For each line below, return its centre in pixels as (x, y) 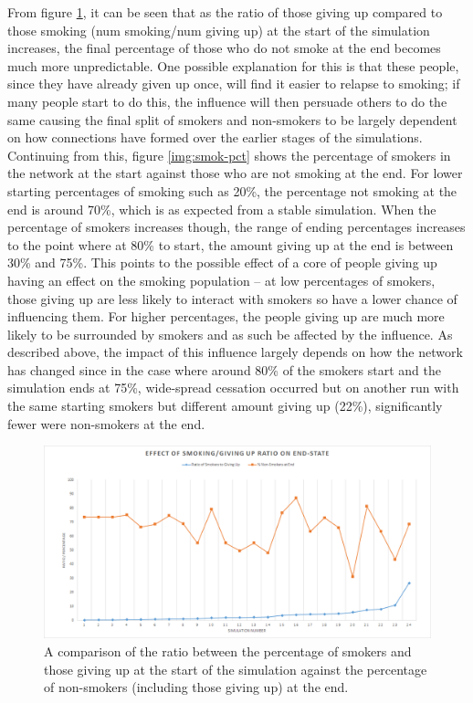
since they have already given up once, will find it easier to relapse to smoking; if (234, 84)
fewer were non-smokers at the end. (106, 423)
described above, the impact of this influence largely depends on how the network (235, 352)
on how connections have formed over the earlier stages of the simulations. (215, 137)
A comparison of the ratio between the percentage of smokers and (228, 651)
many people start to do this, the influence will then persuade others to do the (227, 101)
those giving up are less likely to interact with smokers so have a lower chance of (232, 298)
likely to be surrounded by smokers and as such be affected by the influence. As (230, 334)
